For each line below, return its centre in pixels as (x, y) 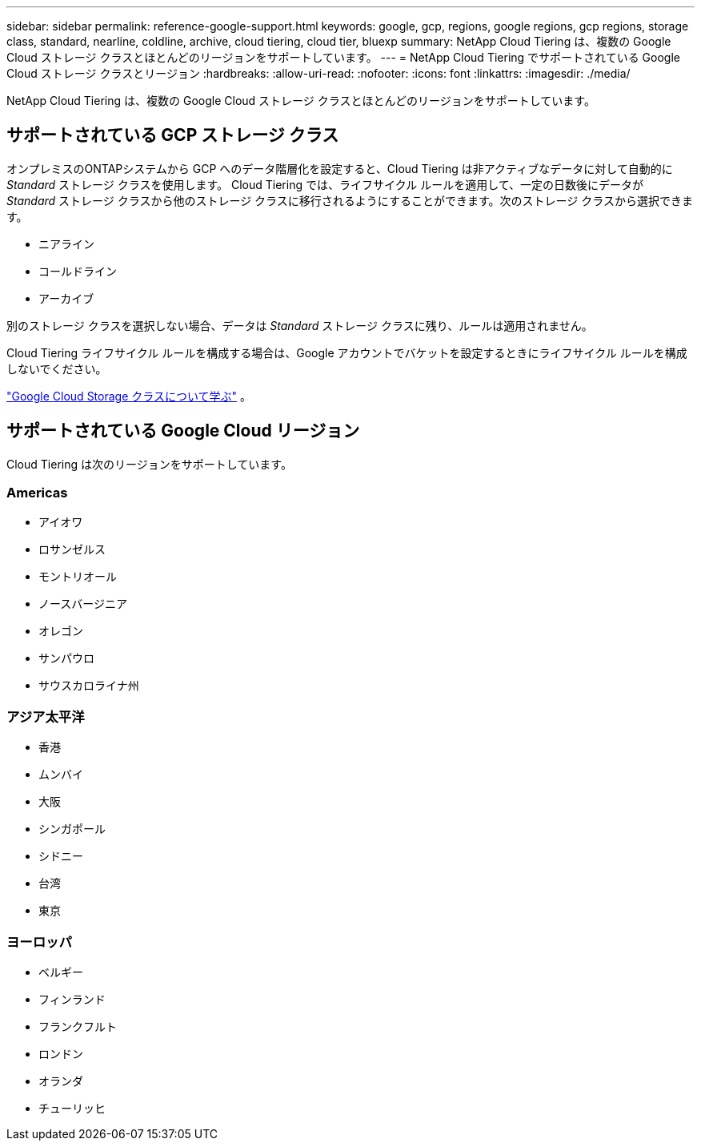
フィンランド (72, 999)
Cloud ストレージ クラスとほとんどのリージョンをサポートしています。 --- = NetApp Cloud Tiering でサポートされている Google (343, 57)
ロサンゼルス (72, 549)
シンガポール (72, 829)
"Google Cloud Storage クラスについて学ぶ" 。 (129, 396)
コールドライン (78, 271)
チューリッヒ (72, 1108)
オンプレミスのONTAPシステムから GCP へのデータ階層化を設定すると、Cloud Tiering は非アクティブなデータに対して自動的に (340, 168)
